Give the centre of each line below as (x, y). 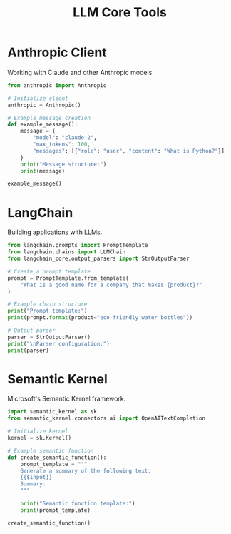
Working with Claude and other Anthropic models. (81, 72)
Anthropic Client (57, 52)
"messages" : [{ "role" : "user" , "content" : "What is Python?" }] (129, 151)
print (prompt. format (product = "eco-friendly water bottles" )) (100, 318)
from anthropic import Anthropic (57, 85)
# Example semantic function (51, 450)
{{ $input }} (36, 478)
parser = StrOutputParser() (49, 337)
